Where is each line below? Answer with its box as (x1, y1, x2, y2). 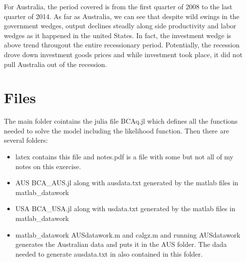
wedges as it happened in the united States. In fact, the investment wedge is (4, 30, 231, 40)
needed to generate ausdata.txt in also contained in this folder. (15, 248, 203, 259)
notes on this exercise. (15, 161, 81, 171)
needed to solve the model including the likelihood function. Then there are (4, 125, 229, 135)
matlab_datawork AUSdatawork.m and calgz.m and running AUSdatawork (15, 229, 241, 240)
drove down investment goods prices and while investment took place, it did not (4, 49, 243, 59)
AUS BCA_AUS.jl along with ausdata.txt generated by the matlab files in (15, 177, 239, 188)
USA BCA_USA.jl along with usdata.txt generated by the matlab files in (15, 203, 235, 214)
